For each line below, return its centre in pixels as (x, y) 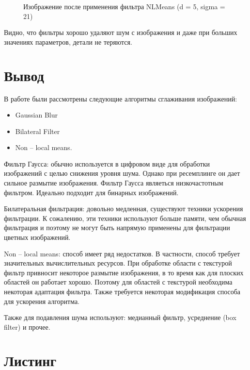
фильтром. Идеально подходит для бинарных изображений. (91, 192)
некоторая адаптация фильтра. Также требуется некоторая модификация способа (122, 291)
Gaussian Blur (37, 115)
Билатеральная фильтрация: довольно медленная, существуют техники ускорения (124, 209)
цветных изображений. (37, 237)
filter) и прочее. (27, 327)
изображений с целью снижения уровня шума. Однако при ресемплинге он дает (122, 173)
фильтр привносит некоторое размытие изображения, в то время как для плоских (124, 272)
